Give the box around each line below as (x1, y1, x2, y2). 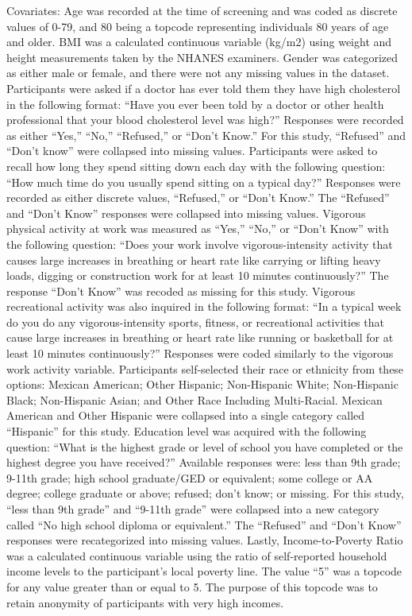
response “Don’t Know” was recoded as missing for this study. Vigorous (6, 282, 356, 299)
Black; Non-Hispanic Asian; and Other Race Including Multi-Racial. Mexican (6, 391, 383, 408)
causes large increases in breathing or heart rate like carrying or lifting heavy (6, 251, 381, 268)
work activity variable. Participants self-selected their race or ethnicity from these (6, 360, 404, 377)
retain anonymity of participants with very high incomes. (6, 594, 284, 610)
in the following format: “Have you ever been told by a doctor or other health (6, 95, 384, 112)
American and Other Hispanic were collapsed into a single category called (6, 407, 365, 424)
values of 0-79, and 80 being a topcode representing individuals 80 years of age (6, 17, 389, 34)
